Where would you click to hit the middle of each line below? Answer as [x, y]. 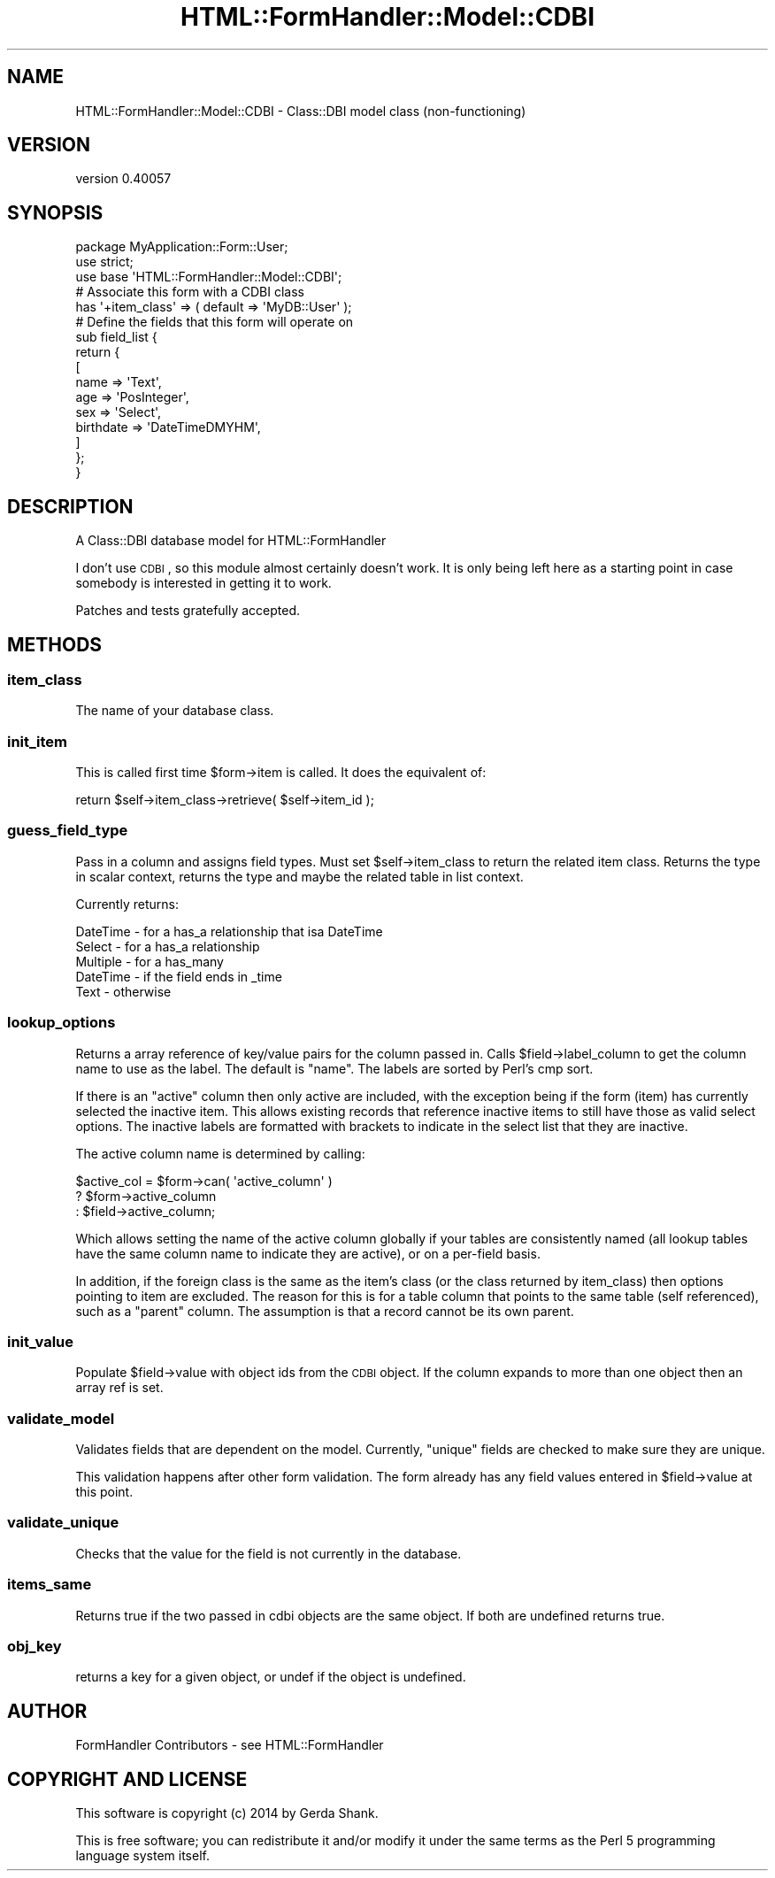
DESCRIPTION [70, 506]
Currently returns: [127, 904]
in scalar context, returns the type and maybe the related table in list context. [299, 876]
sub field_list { [116, 337]
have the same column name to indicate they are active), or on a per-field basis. [308, 1253]
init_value [41, 1341]
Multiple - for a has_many [150, 961]
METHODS [55, 644]
